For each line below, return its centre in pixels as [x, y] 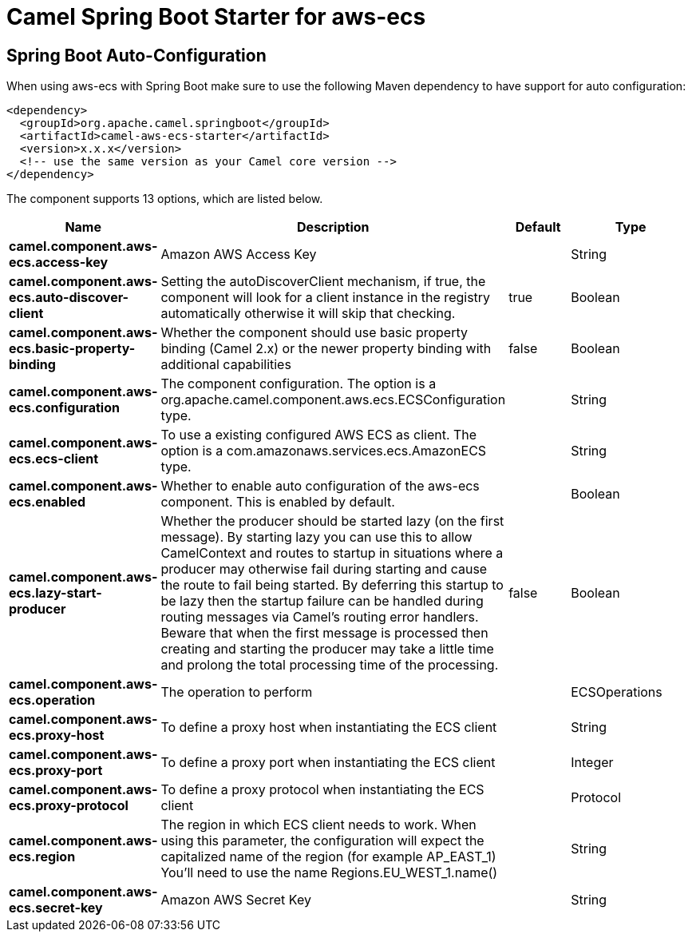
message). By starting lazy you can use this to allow [316, 537]
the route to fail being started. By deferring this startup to [332, 585]
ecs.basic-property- [72, 349]
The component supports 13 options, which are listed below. [165, 199]
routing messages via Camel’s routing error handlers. [320, 617]
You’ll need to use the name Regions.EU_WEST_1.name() [329, 873]
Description [333, 227]
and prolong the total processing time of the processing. [330, 665]
